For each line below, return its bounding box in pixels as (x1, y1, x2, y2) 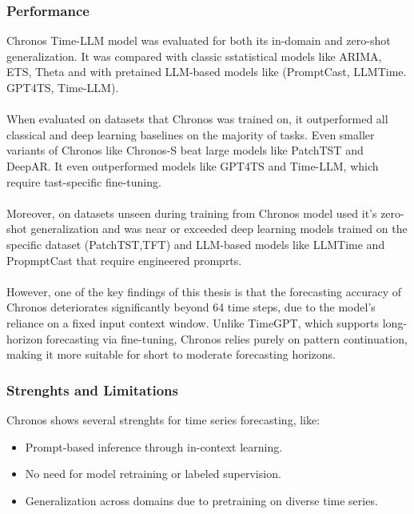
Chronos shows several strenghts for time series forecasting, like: (6, 411, 320, 428)
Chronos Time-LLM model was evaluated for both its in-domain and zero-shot (6, 32, 391, 49)
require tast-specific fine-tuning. (6, 173, 161, 190)
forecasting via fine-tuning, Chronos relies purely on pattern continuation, (46, 330, 408, 347)
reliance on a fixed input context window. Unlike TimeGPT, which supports (6, 314, 380, 331)
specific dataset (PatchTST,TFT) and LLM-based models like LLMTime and (6, 235, 385, 252)
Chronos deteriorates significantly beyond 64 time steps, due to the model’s (6, 299, 376, 315)
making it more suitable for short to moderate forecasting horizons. (6, 346, 336, 363)
